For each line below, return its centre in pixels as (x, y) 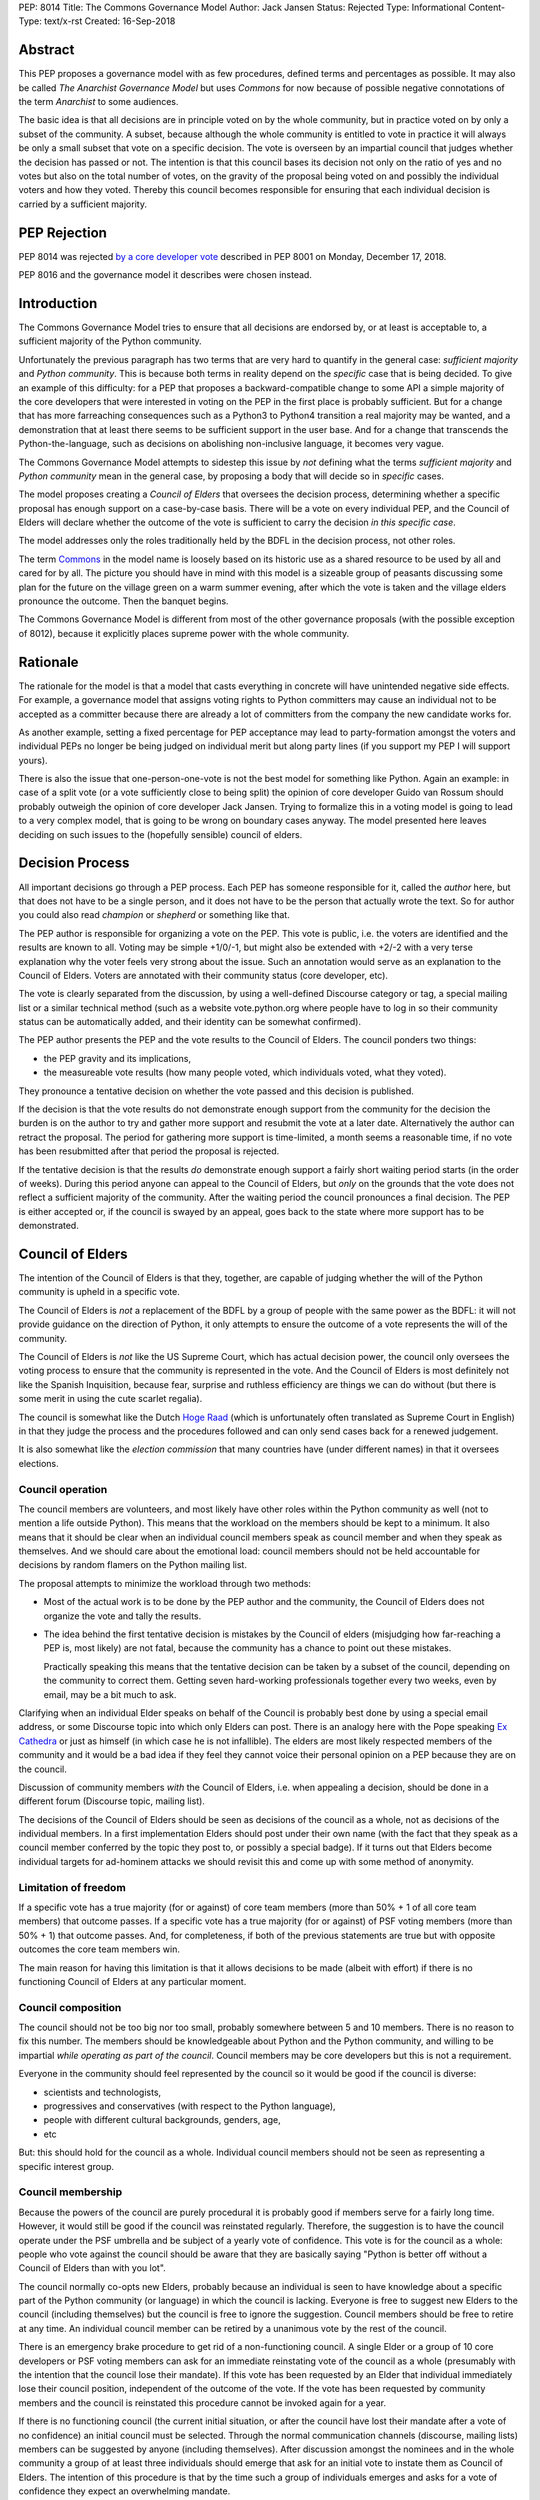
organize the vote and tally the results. (122, 1616)
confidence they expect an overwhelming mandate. (124, 2491)
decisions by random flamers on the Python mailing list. (132, 1565)
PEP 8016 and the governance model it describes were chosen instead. (165, 275)
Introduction (58, 303)
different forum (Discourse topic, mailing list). (111, 1801)
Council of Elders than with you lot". (92, 2268)
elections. (38, 1463)
